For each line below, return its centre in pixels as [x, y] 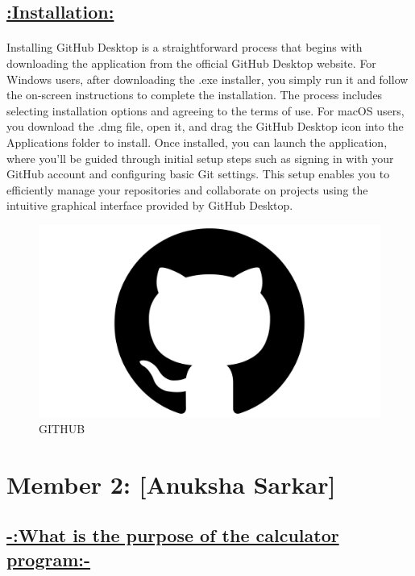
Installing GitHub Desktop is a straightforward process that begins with [185, 47]
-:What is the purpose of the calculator [173, 535]
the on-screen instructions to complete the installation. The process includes [195, 95]
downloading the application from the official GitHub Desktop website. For [191, 63]
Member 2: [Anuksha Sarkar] [171, 484]
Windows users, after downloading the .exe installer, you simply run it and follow [207, 79]
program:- [49, 559]
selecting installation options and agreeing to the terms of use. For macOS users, [205, 110]
